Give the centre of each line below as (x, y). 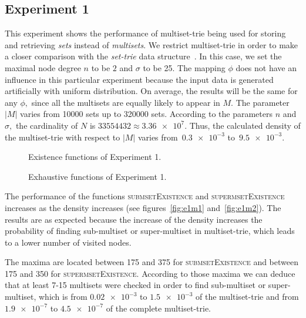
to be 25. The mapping (184, 67)
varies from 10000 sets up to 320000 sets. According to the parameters (146, 114)
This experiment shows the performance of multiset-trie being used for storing (145, 33)
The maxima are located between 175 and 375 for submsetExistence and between (152, 262)
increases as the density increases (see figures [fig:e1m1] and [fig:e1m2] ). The (143, 207)
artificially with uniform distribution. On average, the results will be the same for (151, 91)
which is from (63, 297)
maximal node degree (43, 67)
